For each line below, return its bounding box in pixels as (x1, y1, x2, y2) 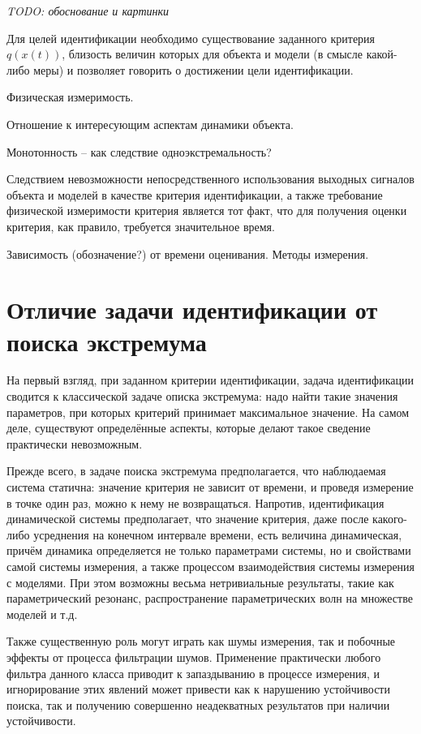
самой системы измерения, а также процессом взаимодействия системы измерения (6, 557, 415, 574)
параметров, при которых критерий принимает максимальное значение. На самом (6, 403, 410, 420)
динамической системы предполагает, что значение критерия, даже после (6, 510, 369, 527)
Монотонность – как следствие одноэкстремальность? (6, 143, 272, 160)
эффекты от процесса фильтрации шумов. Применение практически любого (6, 648, 381, 665)
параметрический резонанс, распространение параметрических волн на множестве (6, 590, 413, 607)
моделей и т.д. (6, 605, 78, 622)
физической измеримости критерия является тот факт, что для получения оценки (6, 202, 407, 219)
